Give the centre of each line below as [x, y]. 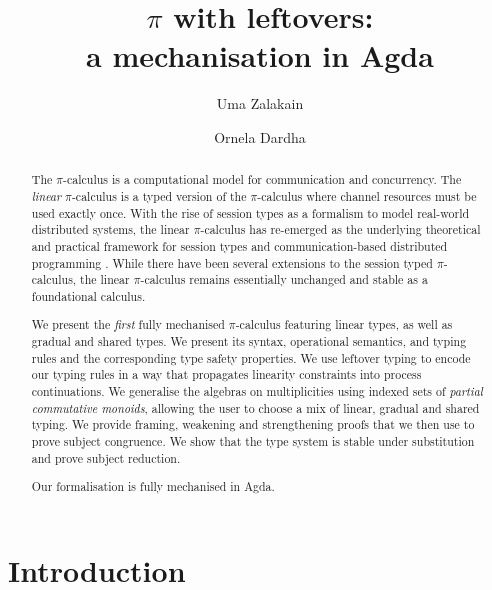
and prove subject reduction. [106, 457]
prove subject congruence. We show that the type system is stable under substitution [253, 441]
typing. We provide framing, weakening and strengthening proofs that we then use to [253, 424]
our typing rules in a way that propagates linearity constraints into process [226, 374]
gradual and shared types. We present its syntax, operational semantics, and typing [249, 341]
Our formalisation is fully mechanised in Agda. [153, 486]
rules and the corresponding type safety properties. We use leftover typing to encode [251, 357]
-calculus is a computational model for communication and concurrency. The [262, 179]
